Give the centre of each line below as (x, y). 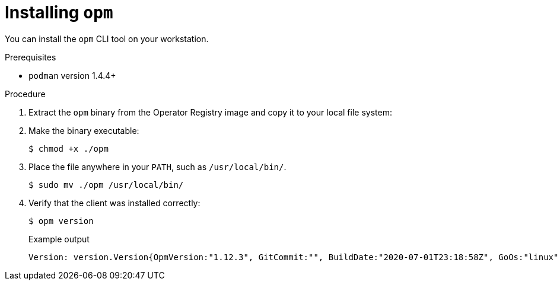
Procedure (25, 94)
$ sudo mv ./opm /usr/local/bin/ (106, 185)
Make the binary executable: (84, 130)
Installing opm (59, 12)
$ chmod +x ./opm (69, 148)
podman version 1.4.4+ (72, 75)
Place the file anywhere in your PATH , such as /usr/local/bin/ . (157, 166)
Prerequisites (31, 57)
